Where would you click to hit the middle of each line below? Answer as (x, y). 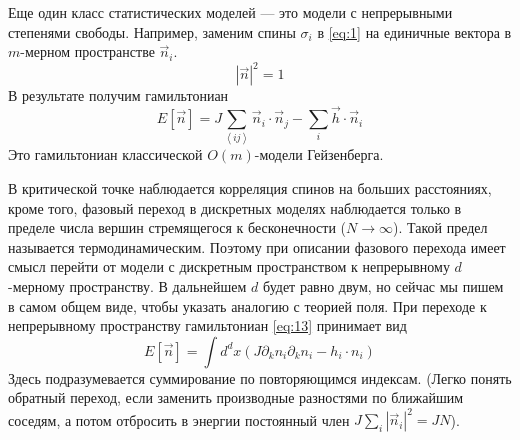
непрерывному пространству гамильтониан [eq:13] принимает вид (207, 325)
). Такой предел (440, 227)
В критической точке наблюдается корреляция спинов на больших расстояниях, (250, 188)
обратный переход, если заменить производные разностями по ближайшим (236, 397)
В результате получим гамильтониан (118, 95)
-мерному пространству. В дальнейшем (127, 285)
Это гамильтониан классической (105, 154)
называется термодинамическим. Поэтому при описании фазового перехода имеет (257, 246)
